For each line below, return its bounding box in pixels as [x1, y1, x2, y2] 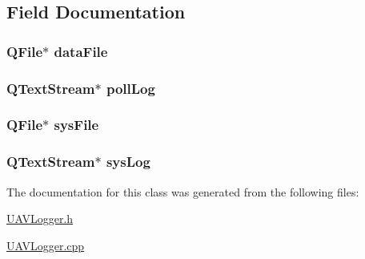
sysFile [54, 115, 99, 135]
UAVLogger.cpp [6, 237, 85, 253]
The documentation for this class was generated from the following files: [6, 183, 359, 200]
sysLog [106, 152, 150, 172]
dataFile [54, 41, 108, 61]
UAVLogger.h [6, 210, 74, 227]
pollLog [106, 78, 155, 98]
